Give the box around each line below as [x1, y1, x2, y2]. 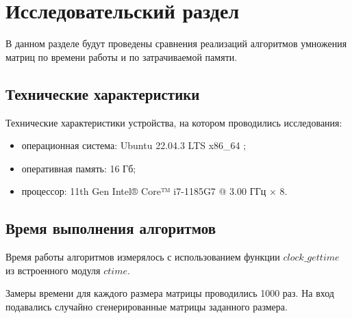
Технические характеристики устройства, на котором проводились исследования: [5, 115, 342, 129]
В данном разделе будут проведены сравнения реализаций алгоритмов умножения [5, 36, 347, 51]
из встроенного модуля [5, 263, 101, 277]
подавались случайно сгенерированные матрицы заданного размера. [5, 299, 288, 313]
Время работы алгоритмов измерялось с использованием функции [5, 250, 280, 264]
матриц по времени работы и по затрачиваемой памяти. [5, 49, 238, 64]
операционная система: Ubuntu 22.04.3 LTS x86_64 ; [21, 138, 247, 153]
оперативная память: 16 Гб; [21, 161, 136, 175]
